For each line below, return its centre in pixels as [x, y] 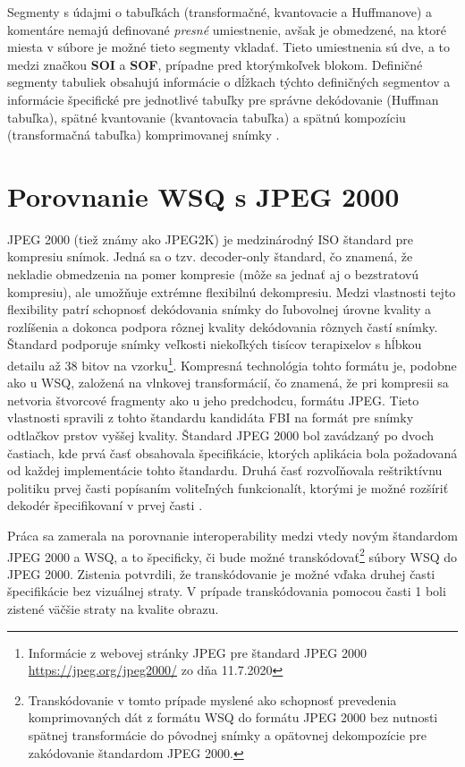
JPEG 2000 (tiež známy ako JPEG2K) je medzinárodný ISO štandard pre [210, 239]
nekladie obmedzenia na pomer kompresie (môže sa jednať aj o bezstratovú [213, 274]
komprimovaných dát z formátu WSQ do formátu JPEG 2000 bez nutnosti [233, 717]
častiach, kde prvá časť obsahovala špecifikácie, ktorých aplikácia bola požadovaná [232, 452]
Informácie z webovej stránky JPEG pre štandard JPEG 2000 [197, 652]
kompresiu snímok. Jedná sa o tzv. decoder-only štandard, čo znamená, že [210, 256]
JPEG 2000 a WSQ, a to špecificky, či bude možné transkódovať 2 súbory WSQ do [232, 555]
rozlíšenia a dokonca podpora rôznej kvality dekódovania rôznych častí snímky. [223, 326]
